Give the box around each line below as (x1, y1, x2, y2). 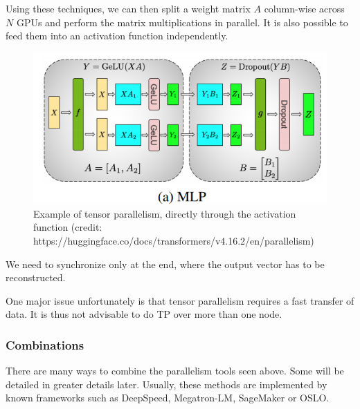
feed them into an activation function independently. (6, 28, 228, 43)
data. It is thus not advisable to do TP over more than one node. (6, 307, 282, 321)
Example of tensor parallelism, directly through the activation (33, 206, 296, 220)
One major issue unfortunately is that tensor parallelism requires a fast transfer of (6, 293, 354, 307)
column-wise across (264, 1, 345, 15)
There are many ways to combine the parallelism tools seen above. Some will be (6, 363, 344, 378)
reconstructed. (6, 270, 66, 285)
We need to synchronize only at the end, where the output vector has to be (6, 256, 325, 271)
